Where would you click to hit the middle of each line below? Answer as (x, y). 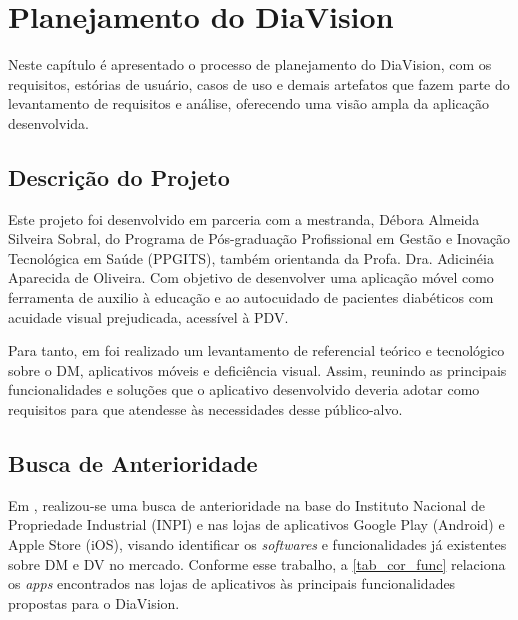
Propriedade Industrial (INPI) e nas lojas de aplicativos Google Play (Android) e (256, 524)
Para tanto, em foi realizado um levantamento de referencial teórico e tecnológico (256, 350)
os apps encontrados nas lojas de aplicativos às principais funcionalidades (232, 583)
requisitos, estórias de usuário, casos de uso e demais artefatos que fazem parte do (259, 83)
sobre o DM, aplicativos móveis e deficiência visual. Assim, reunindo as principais (257, 369)
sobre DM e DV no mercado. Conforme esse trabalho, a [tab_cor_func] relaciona (257, 563)
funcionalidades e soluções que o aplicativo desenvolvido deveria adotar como (244, 389)
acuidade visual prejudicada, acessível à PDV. (148, 316)
